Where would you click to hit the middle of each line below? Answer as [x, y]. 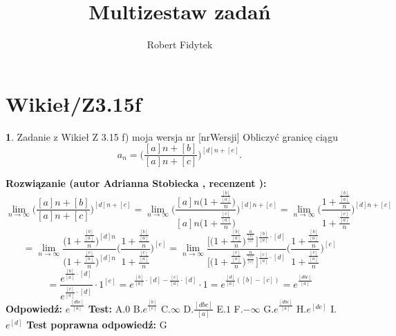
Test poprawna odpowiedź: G [97, 325]
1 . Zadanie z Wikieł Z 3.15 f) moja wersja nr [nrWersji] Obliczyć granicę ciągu [172, 136]
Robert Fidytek [180, 45]
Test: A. [107, 308]
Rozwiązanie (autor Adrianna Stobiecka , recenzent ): [136, 183]
